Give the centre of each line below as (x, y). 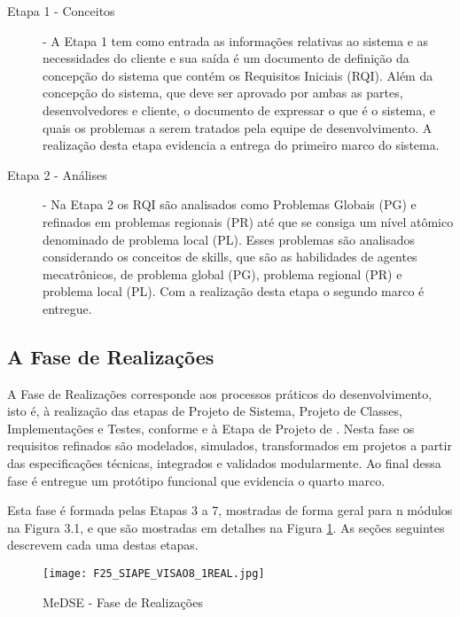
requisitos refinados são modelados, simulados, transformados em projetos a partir (230, 445)
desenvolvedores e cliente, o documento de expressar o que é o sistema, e (239, 109)
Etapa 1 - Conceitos (61, 11)
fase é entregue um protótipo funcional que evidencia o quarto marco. (196, 480)
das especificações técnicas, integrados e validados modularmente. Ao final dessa (224, 463)
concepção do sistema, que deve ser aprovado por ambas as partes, (223, 93)
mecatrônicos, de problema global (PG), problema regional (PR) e (222, 273)
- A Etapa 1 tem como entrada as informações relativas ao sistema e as (236, 40)
